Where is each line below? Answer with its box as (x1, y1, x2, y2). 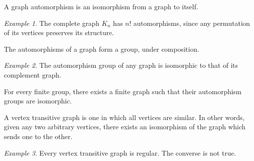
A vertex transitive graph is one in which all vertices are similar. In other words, (4, 112, 245, 122)
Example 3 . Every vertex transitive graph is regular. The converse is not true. (4, 147, 236, 158)
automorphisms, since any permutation (133, 18, 250, 28)
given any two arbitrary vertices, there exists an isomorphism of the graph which (4, 121, 246, 132)
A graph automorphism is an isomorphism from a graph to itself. (4, 1, 198, 11)
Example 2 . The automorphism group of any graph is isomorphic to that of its (4, 60, 238, 70)
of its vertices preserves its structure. (4, 27, 114, 38)
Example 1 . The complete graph (4, 18, 100, 28)
